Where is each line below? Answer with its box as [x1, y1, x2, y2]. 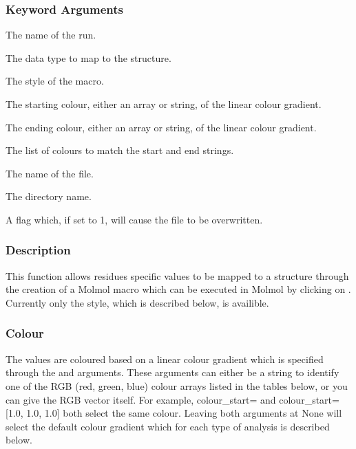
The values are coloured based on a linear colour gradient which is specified [6, 351, 324, 366]
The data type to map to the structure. [6, 50, 171, 65]
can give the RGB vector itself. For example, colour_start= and [6, 392, 276, 406]
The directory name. [6, 189, 92, 204]
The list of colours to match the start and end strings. [6, 143, 234, 157]
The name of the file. [6, 166, 94, 180]
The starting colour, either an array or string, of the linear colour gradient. [6, 97, 322, 111]
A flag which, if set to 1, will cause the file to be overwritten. [6, 212, 263, 226]
